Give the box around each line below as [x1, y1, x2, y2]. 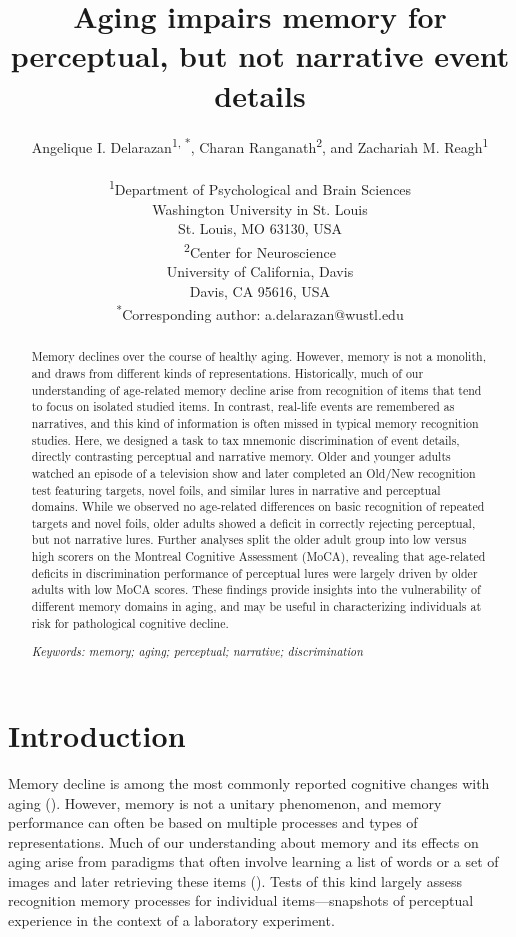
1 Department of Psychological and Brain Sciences [108, 176, 412, 199]
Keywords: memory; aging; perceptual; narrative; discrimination [31, 643, 363, 660]
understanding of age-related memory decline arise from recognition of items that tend [31, 381, 482, 398]
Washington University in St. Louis [152, 198, 368, 219]
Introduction [8, 714, 186, 755]
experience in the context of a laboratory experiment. [8, 910, 335, 931]
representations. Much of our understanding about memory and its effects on [8, 831, 479, 852]
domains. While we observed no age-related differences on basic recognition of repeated [31, 498, 485, 515]
